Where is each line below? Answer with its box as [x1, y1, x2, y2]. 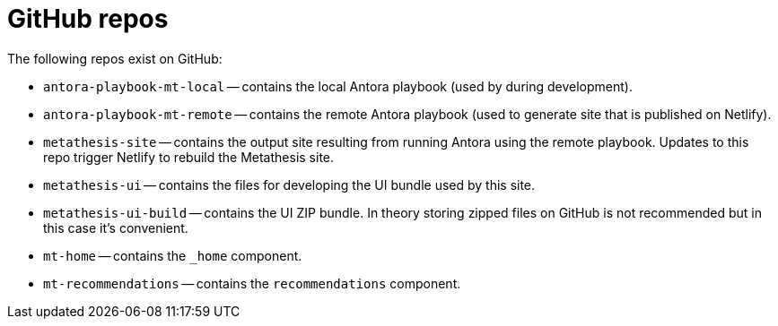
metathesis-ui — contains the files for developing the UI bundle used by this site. [43, 176, 536, 193]
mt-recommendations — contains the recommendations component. [43, 275, 461, 291]
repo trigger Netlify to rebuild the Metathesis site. [43, 149, 335, 165]
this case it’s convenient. [43, 219, 188, 236]
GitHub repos [7, 4, 169, 34]
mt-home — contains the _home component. [43, 247, 302, 263]
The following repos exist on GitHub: [7, 50, 223, 66]
